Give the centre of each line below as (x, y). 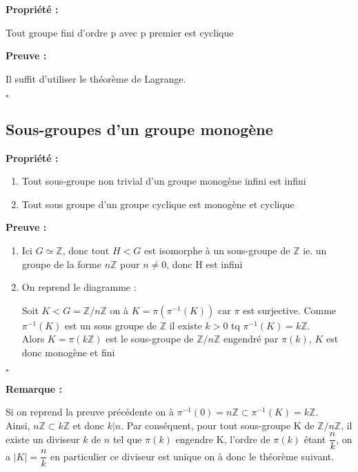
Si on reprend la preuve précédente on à (90, 412)
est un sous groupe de (111, 325)
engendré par (251, 339)
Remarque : (34, 388)
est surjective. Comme (290, 310)
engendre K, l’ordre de (223, 439)
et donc (88, 425)
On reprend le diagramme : (79, 287)
